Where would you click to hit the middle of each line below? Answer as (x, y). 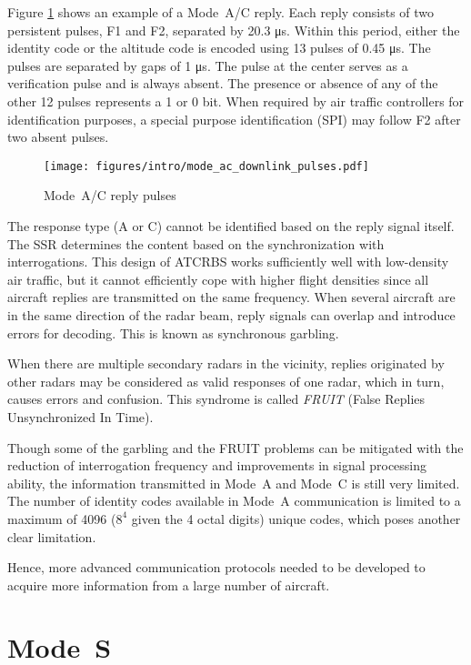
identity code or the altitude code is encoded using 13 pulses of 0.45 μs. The (219, 48)
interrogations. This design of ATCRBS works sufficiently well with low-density (228, 262)
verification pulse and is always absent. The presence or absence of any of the (223, 83)
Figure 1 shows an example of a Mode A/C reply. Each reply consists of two (221, 12)
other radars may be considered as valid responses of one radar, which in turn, (226, 381)
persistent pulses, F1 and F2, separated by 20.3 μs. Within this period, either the (234, 30)
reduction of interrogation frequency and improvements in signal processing (217, 465)
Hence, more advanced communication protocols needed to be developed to (216, 567)
